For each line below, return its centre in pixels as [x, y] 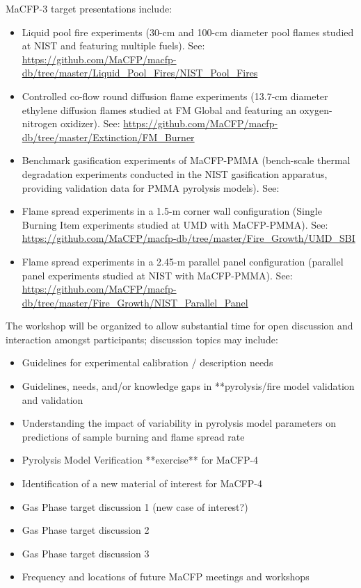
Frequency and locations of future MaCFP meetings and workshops [166, 577]
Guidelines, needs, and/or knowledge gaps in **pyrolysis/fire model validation [188, 386]
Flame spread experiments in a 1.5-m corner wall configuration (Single [172, 211]
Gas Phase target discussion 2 [86, 530]
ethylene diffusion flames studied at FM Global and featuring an [159, 109]
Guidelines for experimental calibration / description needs [147, 362]
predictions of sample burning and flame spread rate [133, 436]
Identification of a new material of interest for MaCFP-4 [142, 483]
